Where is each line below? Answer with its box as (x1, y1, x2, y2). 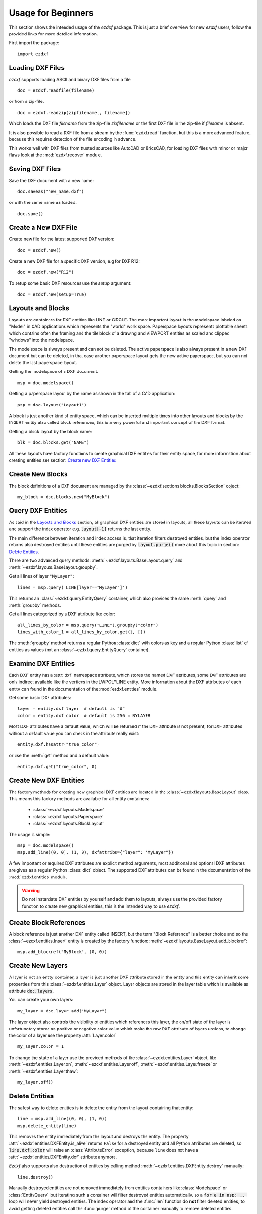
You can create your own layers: (9, 997, 74, 1003)
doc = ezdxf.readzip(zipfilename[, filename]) (17, 110, 131, 115)
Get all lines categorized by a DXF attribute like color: (9, 611, 115, 617)
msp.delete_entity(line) (17, 1123, 77, 1129)
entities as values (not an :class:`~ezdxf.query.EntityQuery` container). (9, 646, 150, 653)
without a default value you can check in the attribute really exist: (9, 730, 140, 736)
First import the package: (9, 40, 60, 46)
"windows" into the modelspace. (9, 337, 74, 343)
